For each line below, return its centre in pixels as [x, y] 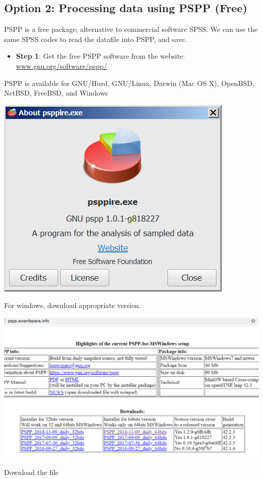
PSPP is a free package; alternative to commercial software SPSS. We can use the [131, 29]
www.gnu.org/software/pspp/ [61, 66]
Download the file [31, 472]
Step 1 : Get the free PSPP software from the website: [100, 56]
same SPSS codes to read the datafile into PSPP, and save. [96, 39]
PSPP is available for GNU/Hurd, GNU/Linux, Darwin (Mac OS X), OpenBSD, [129, 83]
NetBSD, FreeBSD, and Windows [56, 93]
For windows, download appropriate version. [73, 305]
